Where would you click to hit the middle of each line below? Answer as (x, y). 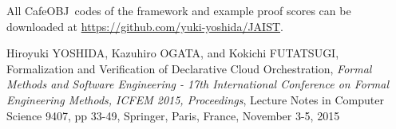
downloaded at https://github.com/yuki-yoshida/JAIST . (145, 26)
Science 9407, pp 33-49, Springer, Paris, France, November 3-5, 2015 (173, 115)
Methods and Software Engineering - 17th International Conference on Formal (198, 84)
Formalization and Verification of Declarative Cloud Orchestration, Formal (189, 68)
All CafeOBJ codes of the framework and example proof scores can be (179, 10)
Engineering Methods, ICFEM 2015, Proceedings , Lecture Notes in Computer (195, 99)
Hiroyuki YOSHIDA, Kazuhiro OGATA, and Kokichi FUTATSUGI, (173, 53)
